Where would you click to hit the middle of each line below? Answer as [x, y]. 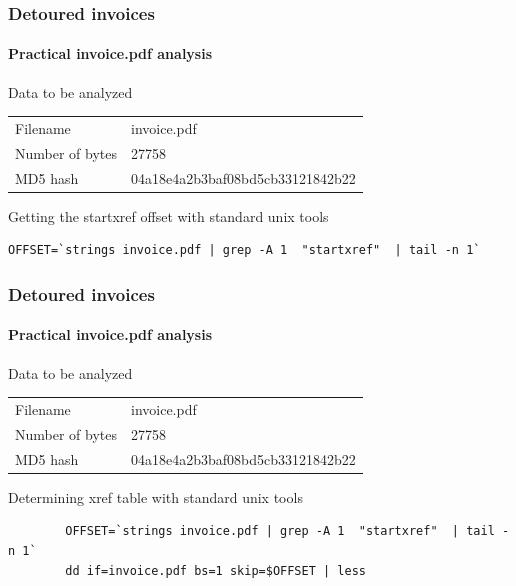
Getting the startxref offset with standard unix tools [168, 215]
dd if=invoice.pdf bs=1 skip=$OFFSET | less [215, 570]
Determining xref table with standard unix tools [155, 496]
